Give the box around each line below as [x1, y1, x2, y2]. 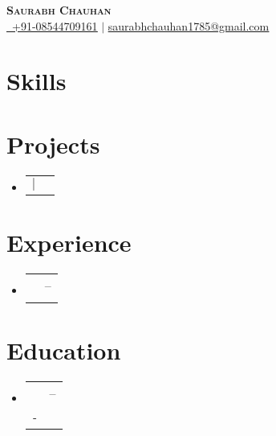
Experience [6, 225, 132, 258]
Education [6, 334, 121, 366]
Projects [6, 127, 100, 160]
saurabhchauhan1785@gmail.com [108, 17, 270, 34]
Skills [6, 64, 67, 97]
